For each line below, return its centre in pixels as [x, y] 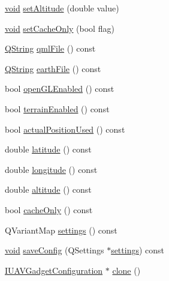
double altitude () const [48, 189]
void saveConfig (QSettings [55, 250]
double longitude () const [51, 169]
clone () [126, 270]
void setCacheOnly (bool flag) [60, 28]
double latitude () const [48, 149]
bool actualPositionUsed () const [65, 129]
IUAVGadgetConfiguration [54, 270]
